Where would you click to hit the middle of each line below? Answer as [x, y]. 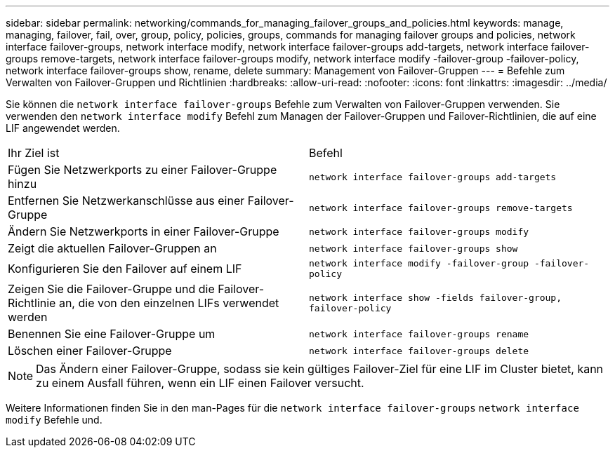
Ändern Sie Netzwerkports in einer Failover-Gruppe [144, 231]
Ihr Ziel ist [34, 153]
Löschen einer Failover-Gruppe [90, 351]
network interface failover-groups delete [419, 351]
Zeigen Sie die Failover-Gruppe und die [111, 289]
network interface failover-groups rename [419, 334]
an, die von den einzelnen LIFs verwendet [169, 303]
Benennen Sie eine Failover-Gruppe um [112, 334]
